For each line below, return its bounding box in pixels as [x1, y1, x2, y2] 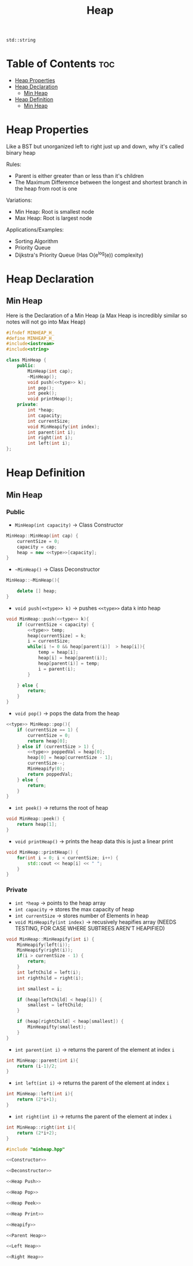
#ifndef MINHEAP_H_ [6, 330, 55, 336]
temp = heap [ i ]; [38, 649, 79, 656]
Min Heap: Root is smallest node [14, 208, 94, 216]
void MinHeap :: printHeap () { [6, 849, 79, 855]
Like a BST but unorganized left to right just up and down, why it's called [6, 143, 184, 150]
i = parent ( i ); [38, 666, 76, 672]
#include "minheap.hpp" [6, 1146, 66, 1153]
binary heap [6, 149, 36, 156]
